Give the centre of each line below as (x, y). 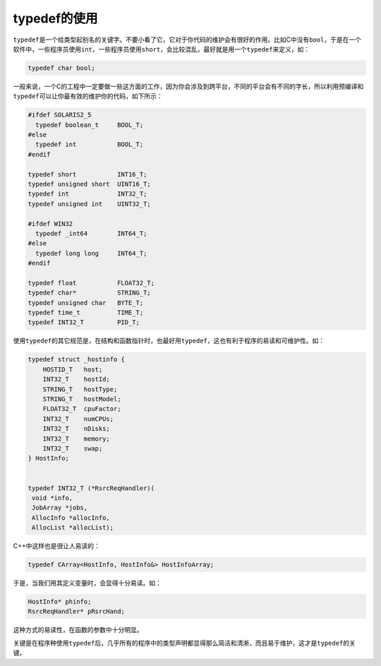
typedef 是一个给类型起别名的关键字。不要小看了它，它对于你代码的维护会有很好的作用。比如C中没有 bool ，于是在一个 (187, 40)
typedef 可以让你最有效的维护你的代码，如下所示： (88, 96)
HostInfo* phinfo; (60, 602)
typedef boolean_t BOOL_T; (90, 125)
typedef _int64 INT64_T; (91, 233)
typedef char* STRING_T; (89, 293)
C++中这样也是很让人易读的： (56, 546)
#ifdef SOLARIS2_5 (60, 115)
